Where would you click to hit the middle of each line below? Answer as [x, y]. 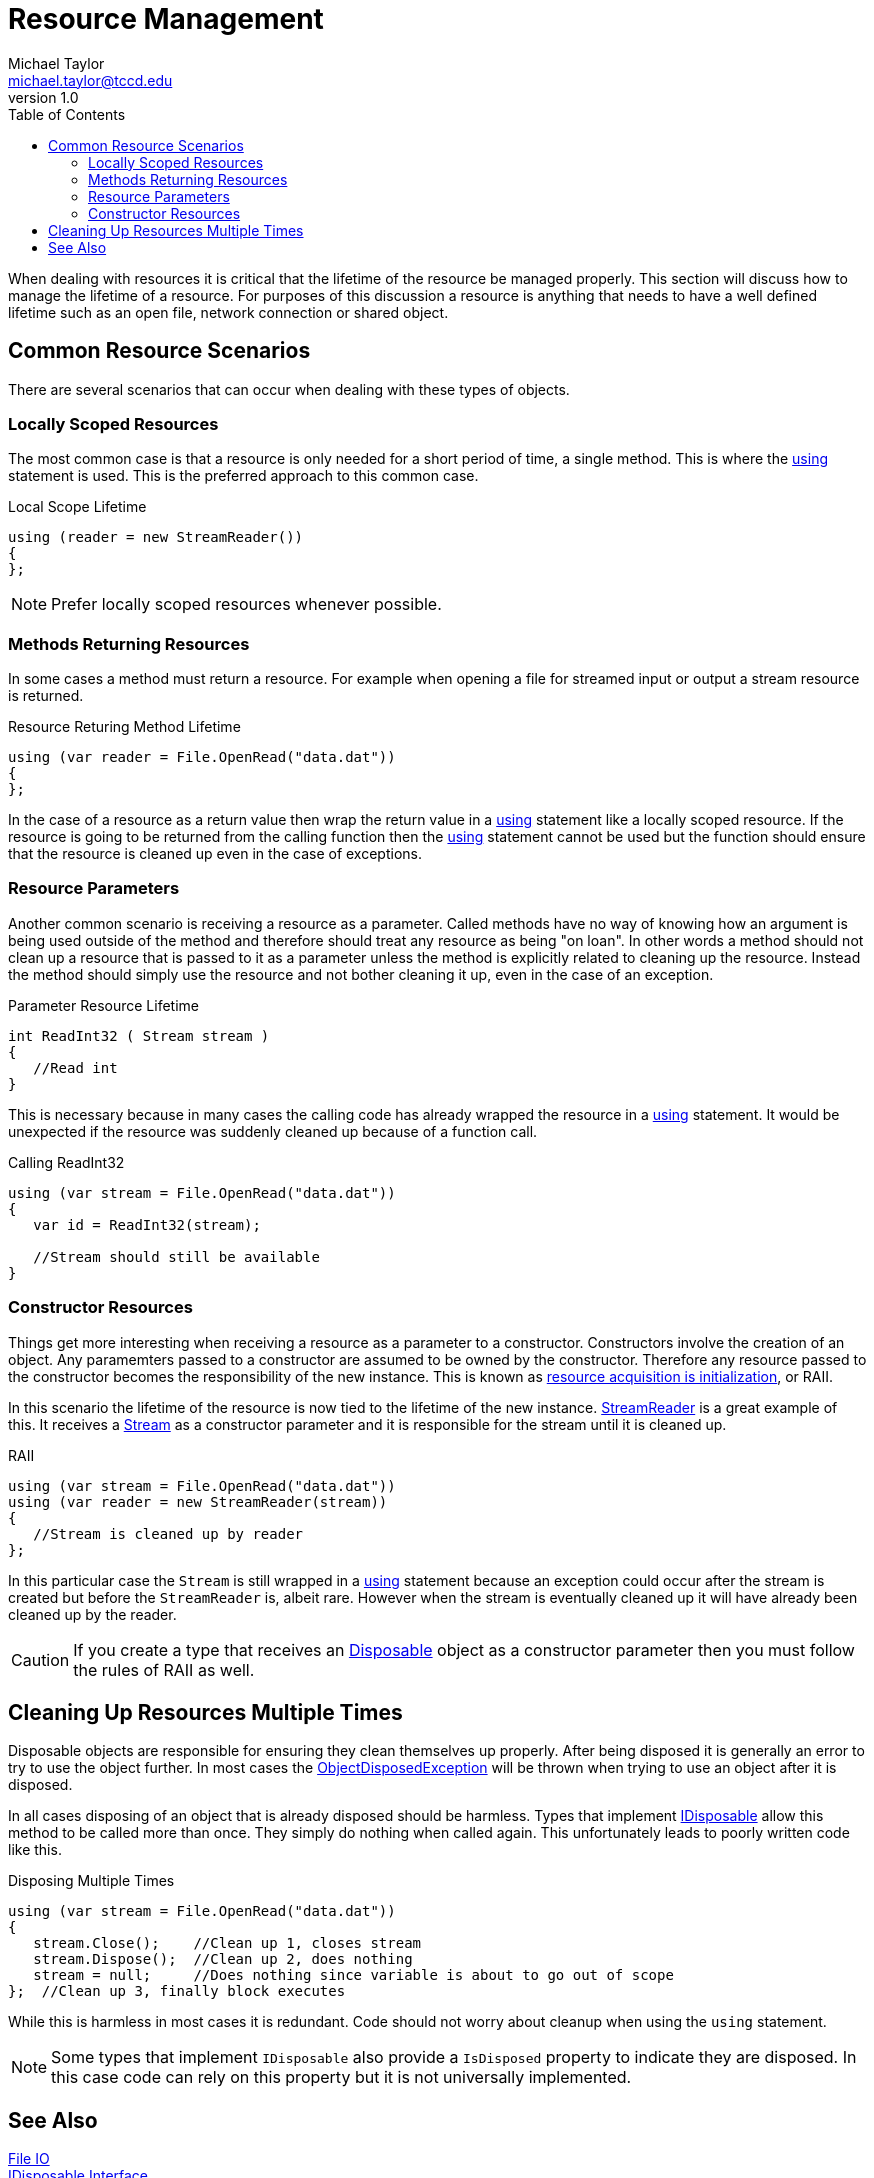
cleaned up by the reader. [92, 1614]
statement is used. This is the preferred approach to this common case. [243, 476]
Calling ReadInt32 [66, 1162]
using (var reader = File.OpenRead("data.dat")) [202, 757]
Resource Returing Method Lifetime [124, 727]
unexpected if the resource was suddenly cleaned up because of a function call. [273, 1131]
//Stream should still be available [176, 1256]
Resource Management [166, 19]
